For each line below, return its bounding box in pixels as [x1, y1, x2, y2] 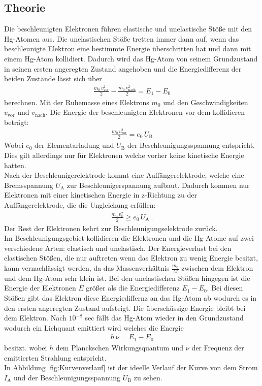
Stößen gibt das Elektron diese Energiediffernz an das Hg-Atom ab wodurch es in [4, 293, 257, 303]
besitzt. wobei [4, 342, 47, 352]
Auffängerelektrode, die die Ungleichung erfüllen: [4, 199, 156, 210]
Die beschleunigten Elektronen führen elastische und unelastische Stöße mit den [4, 23, 252, 34]
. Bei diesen [207, 282, 243, 293]
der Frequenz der [191, 342, 244, 352]
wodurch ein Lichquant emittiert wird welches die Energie [4, 322, 184, 333]
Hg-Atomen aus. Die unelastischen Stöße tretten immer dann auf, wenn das [4, 33, 239, 44]
